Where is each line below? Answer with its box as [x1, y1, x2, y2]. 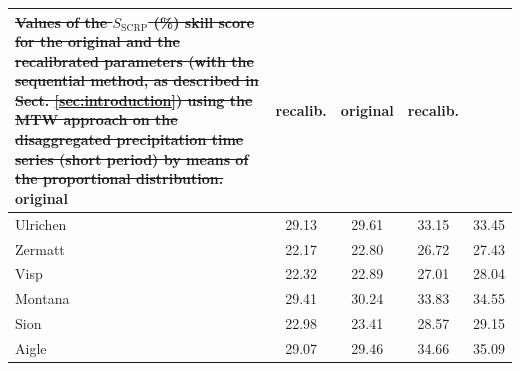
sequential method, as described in [15, 70, 259, 91]
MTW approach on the [15, 109, 178, 130]
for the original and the [15, 31, 180, 52]
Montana [15, 288, 70, 309]
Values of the [15, 11, 108, 32]
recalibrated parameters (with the [15, 50, 254, 71]
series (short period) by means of [15, 148, 249, 169]
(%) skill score [153, 11, 255, 32]
